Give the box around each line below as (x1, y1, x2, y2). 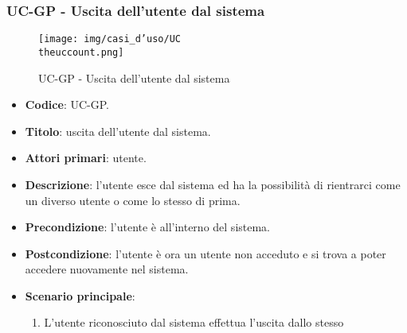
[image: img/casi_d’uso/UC (38, 33, 181, 45)
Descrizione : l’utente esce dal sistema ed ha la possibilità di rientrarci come (25, 176, 401, 192)
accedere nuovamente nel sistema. (25, 261, 189, 277)
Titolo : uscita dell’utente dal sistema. (25, 122, 211, 139)
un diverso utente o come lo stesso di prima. (25, 192, 241, 208)
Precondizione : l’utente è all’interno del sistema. (25, 219, 271, 235)
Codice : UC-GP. (25, 96, 109, 113)
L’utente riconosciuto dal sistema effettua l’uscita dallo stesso (44, 314, 344, 331)
